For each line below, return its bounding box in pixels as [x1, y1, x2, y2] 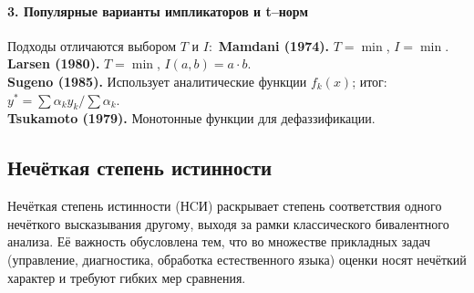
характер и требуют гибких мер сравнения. [7, 267, 246, 287]
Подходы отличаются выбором [7, 36, 177, 55]
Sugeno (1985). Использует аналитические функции [7, 71, 307, 90]
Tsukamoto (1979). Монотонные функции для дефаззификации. [7, 109, 376, 128]
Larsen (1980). [7, 54, 100, 73]
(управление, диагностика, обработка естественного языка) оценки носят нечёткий [7, 249, 467, 268]
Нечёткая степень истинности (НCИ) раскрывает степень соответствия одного [7, 196, 442, 215]
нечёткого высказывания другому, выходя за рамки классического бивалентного [7, 214, 449, 233]
